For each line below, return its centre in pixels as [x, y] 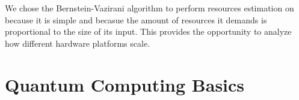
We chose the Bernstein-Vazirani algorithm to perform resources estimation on [149, 8]
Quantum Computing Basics [125, 84]
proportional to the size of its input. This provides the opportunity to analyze [148, 31]
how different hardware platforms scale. [78, 43]
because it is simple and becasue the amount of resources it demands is [136, 19]
